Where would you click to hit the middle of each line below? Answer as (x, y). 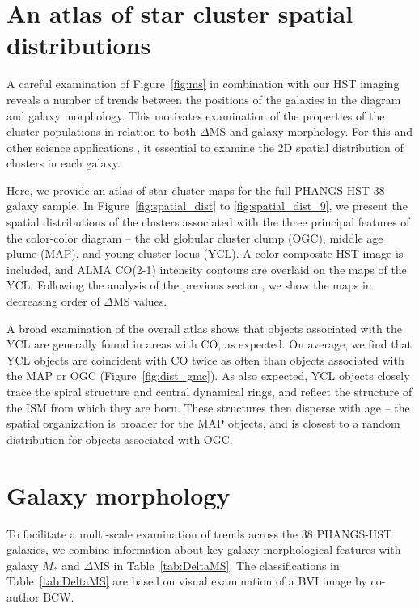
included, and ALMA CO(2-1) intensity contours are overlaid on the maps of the (207, 269)
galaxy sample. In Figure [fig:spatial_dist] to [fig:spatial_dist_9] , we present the (207, 206)
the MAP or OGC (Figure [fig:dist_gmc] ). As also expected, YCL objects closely (208, 376)
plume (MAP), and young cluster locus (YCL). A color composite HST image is (205, 253)
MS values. (140, 301)
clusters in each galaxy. (63, 163)
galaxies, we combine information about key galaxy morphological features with (204, 549)
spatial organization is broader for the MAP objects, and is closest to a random (203, 423)
